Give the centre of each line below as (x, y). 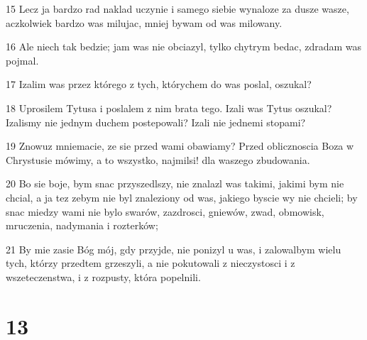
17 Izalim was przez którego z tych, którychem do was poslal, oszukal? (159, 84)
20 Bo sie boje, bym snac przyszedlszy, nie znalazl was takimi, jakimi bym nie (175, 183)
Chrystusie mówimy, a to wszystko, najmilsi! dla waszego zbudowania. (158, 159)
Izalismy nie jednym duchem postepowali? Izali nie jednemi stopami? (156, 122)
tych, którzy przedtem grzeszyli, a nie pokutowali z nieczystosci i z (150, 263)
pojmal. (22, 60)
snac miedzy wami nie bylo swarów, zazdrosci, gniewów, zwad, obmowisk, (165, 211)
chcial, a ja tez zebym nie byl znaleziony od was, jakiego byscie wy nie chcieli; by (182, 197)
